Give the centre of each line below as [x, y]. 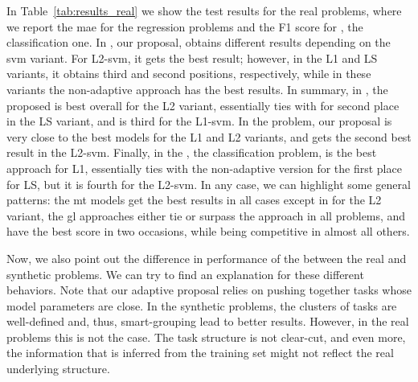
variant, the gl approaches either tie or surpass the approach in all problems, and [206, 215]
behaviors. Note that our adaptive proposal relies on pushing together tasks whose [209, 290]
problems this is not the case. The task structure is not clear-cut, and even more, [206, 337]
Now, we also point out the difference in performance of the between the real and [207, 258]
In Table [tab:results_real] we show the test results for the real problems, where [204, 10]
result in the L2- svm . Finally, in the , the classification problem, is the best [192, 152]
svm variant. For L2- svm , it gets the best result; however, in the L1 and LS [192, 58]
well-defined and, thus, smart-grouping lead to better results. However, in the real [208, 321]
